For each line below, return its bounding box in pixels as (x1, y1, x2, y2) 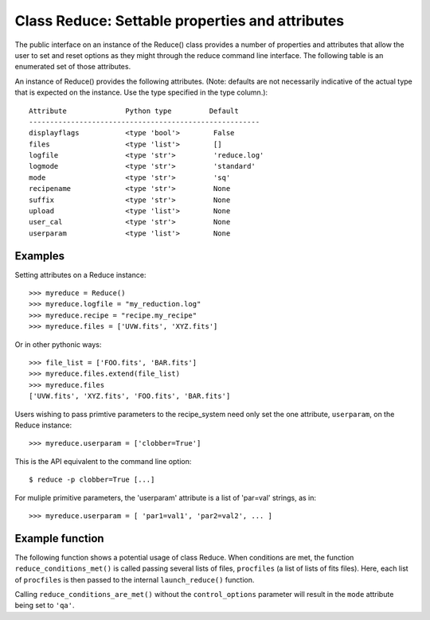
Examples (14, 249, 65, 263)
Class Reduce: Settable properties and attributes (14, 12, 345, 29)
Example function (14, 532, 104, 545)
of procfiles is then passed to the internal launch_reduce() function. (14, 575, 255, 584)
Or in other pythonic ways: (14, 339, 102, 349)
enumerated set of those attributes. (14, 62, 131, 72)
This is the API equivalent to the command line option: (14, 456, 192, 466)
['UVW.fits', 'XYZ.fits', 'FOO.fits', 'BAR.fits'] (29, 392, 231, 401)
